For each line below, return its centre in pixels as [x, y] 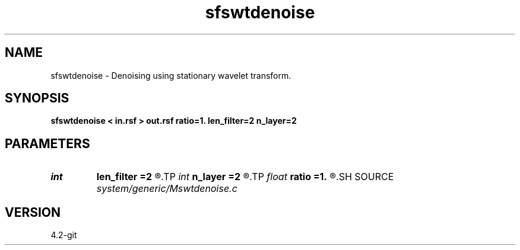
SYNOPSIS [37, 98]
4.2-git [64, 235]
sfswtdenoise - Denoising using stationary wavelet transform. [171, 75]
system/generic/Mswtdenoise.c [167, 189]
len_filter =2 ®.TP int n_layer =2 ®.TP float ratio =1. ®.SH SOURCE [245, 177]
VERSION [33, 212]
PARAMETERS [47, 143]
